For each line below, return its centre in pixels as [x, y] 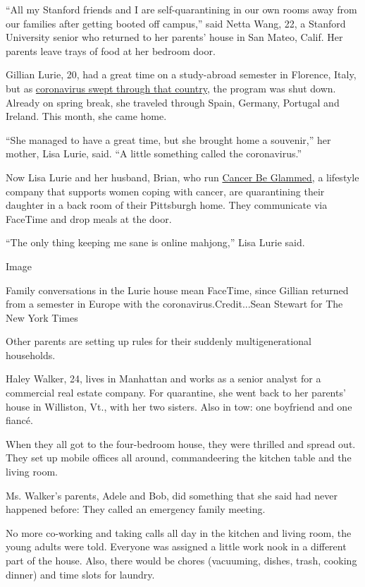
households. [31, 355]
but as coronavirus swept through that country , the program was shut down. [171, 88]
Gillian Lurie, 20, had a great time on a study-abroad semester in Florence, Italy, [181, 74]
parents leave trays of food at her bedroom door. [111, 50]
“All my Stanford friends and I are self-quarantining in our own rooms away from [181, 9]
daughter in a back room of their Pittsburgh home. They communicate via [167, 205]
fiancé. [19, 420]
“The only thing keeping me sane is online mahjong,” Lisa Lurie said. [155, 242]
